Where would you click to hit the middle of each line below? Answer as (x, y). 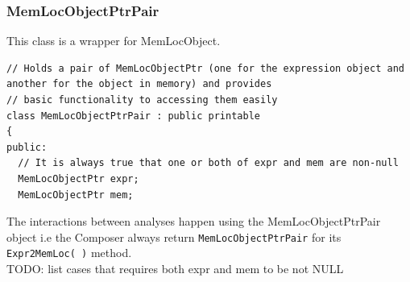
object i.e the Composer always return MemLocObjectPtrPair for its (174, 236)
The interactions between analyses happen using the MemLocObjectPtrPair (194, 221)
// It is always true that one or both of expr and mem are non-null (208, 163)
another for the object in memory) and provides (139, 84)
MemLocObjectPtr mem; (76, 195)
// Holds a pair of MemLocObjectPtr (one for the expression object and (205, 68)
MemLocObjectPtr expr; (79, 178)
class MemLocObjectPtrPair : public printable (133, 116)
